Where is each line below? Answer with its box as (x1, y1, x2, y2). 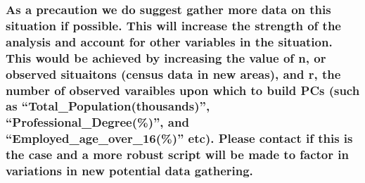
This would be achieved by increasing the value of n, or (6, 49, 326, 66)
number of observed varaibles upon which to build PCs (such (6, 81, 360, 99)
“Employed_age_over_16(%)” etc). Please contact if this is (6, 130, 353, 147)
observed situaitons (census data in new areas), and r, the (6, 65, 341, 82)
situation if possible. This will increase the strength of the (6, 16, 341, 34)
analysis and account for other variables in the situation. (6, 32, 333, 50)
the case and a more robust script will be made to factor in (6, 146, 349, 163)
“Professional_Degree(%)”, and (6, 113, 189, 131)
